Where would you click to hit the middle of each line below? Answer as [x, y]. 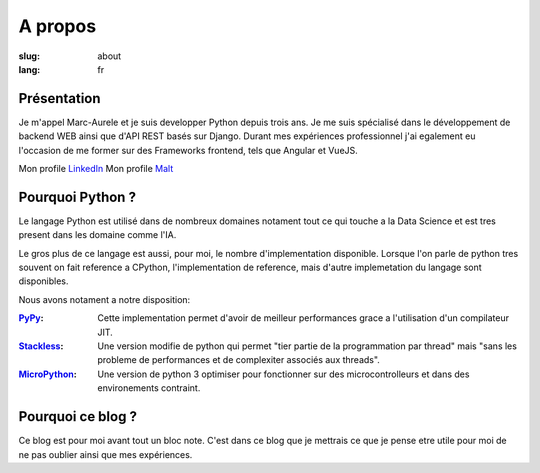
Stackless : [41, 346]
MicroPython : [47, 374]
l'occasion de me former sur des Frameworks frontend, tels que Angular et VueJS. [188, 150]
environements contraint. [149, 388]
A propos [57, 26]
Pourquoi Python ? [77, 196]
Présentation [59, 98]
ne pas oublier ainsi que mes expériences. [105, 454]
